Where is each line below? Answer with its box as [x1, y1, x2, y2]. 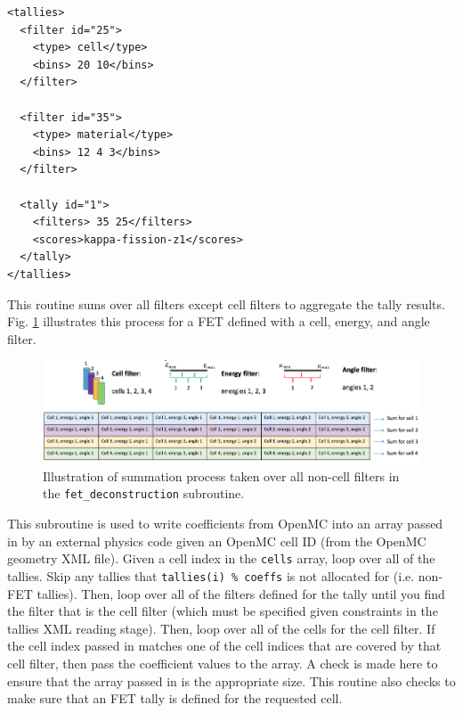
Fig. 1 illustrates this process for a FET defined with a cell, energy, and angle [7, 312, 430, 331]
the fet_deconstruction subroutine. [43, 484, 245, 503]
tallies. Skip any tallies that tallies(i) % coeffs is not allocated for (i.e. [7, 566, 415, 585]
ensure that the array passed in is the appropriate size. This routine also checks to [7, 671, 456, 690]
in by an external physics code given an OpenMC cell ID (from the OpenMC [7, 531, 426, 550]
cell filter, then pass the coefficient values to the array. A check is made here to [7, 653, 438, 672]
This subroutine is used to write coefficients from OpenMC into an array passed [7, 514, 443, 533]
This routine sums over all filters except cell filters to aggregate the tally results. [7, 294, 445, 313]
